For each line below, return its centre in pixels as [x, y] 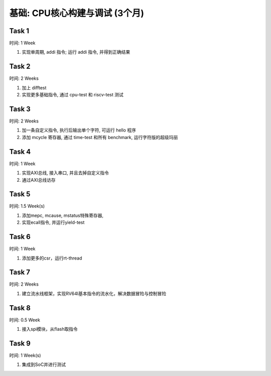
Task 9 [20, 343]
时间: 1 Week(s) [25, 355]
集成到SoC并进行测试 [44, 364]
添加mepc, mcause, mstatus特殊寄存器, [63, 215]
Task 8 [20, 308]
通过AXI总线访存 [39, 180]
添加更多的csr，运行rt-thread [52, 258]
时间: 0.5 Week [25, 320]
